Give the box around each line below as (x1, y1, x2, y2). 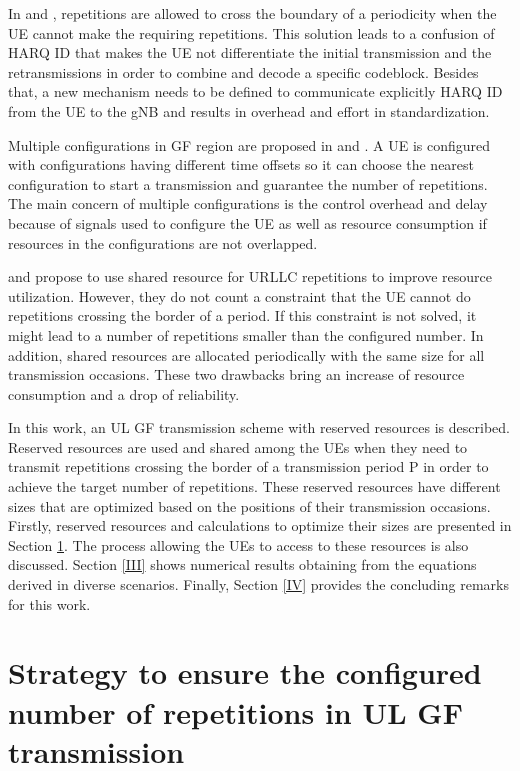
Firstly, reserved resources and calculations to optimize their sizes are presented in (8, 515, 512, 536)
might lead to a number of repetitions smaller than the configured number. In (8, 324, 484, 345)
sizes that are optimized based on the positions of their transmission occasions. (8, 495, 491, 516)
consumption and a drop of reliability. (8, 383, 240, 404)
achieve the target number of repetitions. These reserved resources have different (8, 476, 501, 497)
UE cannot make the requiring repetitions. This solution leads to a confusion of (8, 22, 495, 43)
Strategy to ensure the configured (8, 652, 482, 693)
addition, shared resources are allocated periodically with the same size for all (8, 344, 485, 365)
